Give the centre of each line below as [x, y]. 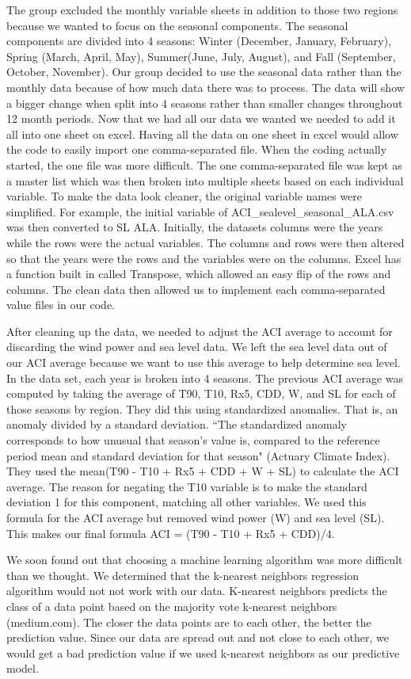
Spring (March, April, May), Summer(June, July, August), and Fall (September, [201, 56]
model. [23, 668]
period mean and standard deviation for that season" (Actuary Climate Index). [198, 455]
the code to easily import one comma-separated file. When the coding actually [197, 149]
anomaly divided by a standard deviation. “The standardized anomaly [177, 424]
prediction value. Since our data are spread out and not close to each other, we [198, 637]
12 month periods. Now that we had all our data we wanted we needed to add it [201, 118]
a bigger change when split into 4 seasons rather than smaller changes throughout [205, 103]
